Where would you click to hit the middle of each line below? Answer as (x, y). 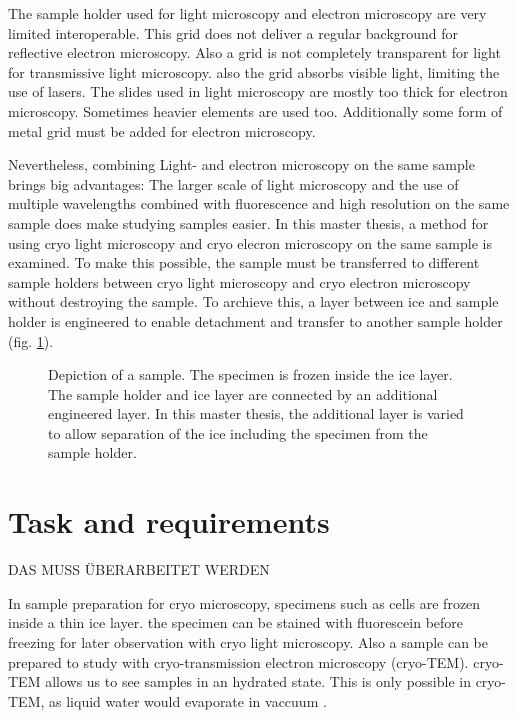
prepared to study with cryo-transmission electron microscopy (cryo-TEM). (238, 661)
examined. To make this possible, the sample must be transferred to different (244, 262)
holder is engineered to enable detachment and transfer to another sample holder (255, 320)
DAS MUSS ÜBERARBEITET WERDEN (139, 569)
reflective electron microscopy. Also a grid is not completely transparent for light (254, 52)
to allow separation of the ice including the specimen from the (238, 432)
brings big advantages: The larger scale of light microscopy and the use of (233, 183)
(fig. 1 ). (31, 340)
